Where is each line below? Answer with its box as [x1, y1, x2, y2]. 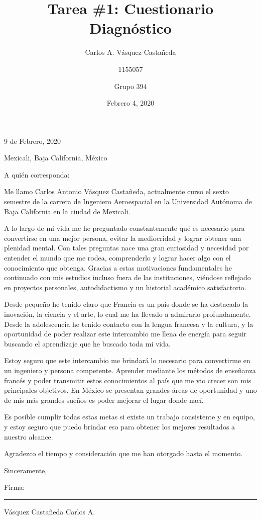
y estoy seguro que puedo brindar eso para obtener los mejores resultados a [4, 421, 235, 431]
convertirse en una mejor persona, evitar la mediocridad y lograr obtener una [4, 232, 241, 243]
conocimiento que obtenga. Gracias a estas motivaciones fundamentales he [4, 262, 232, 273]
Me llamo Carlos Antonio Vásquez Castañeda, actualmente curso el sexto [4, 186, 229, 197]
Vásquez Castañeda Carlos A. [4, 506, 95, 516]
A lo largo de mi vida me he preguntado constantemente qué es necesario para [4, 223, 245, 233]
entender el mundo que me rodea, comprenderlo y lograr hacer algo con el [4, 252, 231, 263]
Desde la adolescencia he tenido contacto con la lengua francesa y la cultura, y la [4, 318, 253, 329]
